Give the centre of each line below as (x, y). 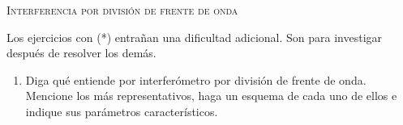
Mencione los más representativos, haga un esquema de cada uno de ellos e (211, 96)
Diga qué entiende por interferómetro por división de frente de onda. (196, 79)
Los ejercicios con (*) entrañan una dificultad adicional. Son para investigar (195, 37)
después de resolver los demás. (81, 53)
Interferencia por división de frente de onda (122, 10)
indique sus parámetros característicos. (122, 111)
